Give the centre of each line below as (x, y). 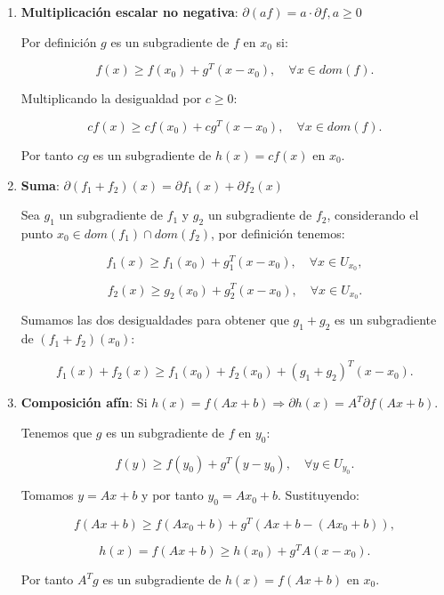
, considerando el (373, 215)
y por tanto (173, 495)
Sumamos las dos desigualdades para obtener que (155, 320)
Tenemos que (57, 432)
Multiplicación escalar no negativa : (129, 12)
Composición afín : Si (84, 402)
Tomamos (47, 495)
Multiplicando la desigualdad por (111, 98)
